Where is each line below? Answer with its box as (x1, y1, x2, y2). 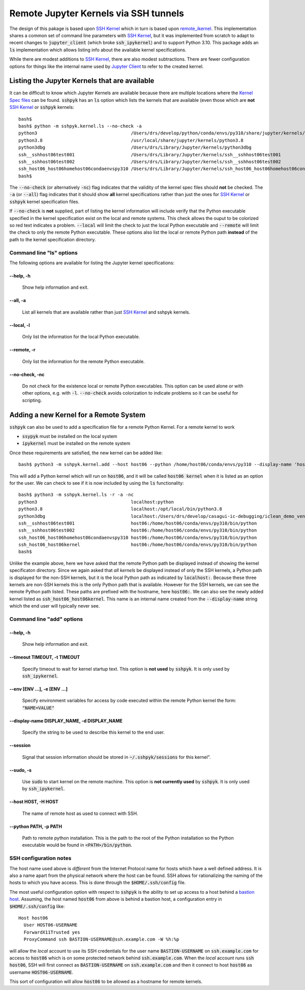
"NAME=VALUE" (22, 705, 55, 710)
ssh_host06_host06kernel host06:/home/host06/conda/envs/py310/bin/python (18, 542, 257, 547)
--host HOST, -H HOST (9, 799, 58, 805)
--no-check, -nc (9, 371, 45, 377)
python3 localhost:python (18, 499, 174, 505)
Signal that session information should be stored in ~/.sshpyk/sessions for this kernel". (22, 754, 211, 760)
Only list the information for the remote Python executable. (22, 358, 145, 364)
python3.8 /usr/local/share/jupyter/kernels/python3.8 (18, 137, 244, 143)
